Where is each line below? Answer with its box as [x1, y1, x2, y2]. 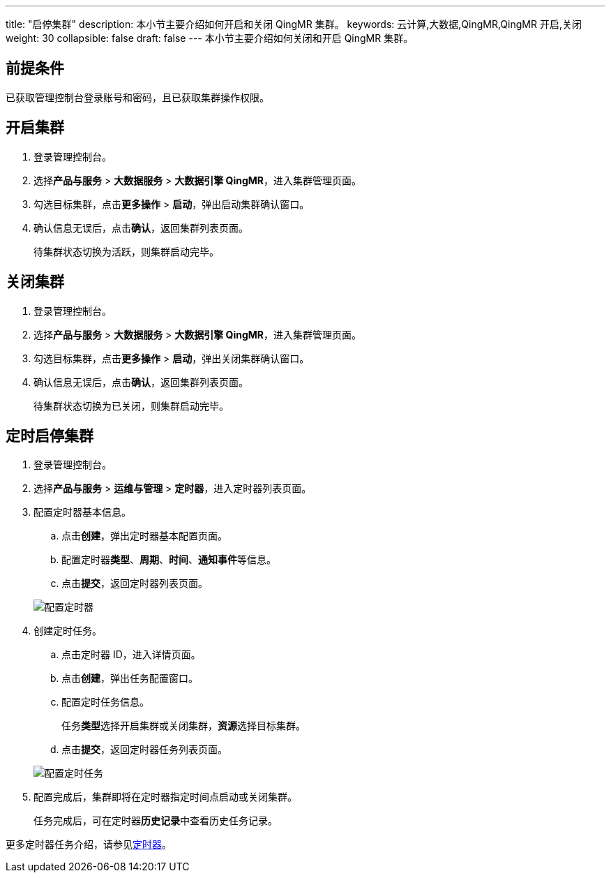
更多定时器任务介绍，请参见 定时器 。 [6, 838, 172, 851]
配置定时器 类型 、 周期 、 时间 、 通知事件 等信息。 [61, 553, 276, 566]
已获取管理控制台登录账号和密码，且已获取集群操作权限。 [6, 91, 269, 103]
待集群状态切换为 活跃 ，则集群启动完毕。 [33, 245, 219, 258]
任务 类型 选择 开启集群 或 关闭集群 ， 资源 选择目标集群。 [61, 720, 305, 732]
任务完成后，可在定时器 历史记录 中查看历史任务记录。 [33, 814, 278, 827]
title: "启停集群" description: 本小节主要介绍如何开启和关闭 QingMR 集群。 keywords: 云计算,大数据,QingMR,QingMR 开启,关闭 [6, 18, 582, 30]
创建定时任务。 [33, 625, 102, 637]
